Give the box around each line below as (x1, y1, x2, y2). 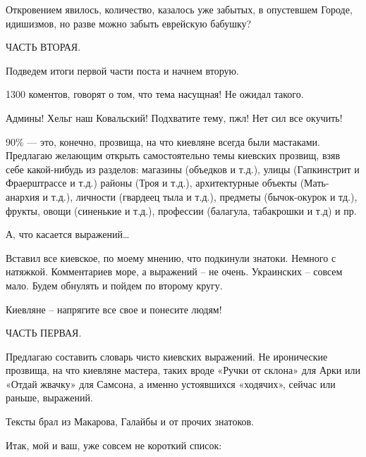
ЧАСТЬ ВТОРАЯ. (6, 39, 81, 54)
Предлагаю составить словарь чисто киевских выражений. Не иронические (6, 349, 328, 363)
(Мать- (300, 175, 329, 190)
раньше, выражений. (6, 390, 93, 405)
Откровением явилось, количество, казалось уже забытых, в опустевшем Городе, (6, 2, 353, 16)
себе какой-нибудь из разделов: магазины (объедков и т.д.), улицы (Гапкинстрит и (6, 161, 360, 176)
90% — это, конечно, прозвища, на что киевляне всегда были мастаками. (6, 134, 321, 149)
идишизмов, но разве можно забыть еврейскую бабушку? (6, 15, 252, 30)
